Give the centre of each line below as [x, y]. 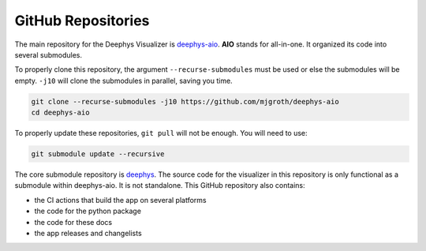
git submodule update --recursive [98, 154]
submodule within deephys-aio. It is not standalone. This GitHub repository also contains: [160, 185]
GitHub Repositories [82, 21]
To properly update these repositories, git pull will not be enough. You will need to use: [161, 133]
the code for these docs [73, 222]
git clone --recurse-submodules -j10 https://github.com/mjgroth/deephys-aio [185, 101]
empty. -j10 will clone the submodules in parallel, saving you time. [123, 81]
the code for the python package [88, 211]
